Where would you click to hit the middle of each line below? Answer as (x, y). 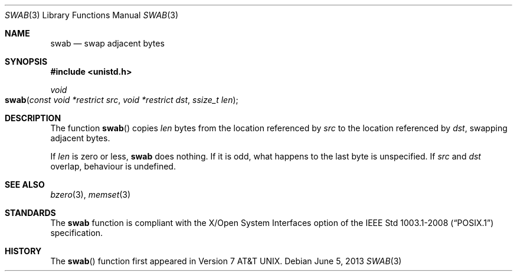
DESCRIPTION (33, 118)
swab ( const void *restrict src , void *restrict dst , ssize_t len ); (122, 100)
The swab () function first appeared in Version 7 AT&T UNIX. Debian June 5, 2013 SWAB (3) (226, 261)
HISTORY (23, 251)
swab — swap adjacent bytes (107, 43)
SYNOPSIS (26, 61)
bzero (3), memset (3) (91, 194)
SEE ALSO (25, 184)
